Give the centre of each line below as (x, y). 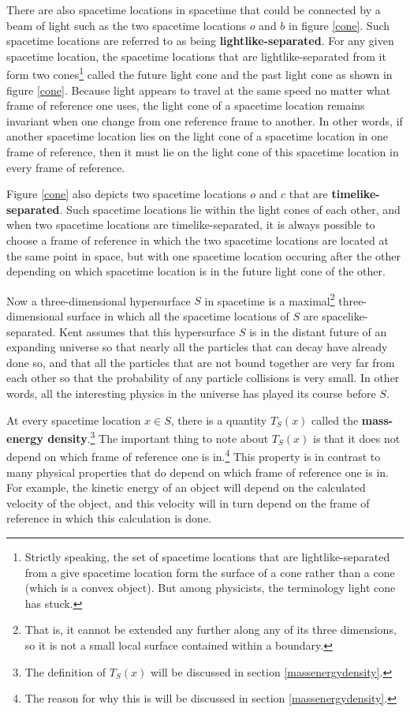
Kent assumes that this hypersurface (147, 331)
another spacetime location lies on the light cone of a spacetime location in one (198, 136)
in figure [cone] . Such (339, 25)
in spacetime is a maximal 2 (270, 299)
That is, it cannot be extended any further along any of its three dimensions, (211, 630)
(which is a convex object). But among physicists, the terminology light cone (210, 588)
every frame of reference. (66, 167)
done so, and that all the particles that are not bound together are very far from (201, 362)
